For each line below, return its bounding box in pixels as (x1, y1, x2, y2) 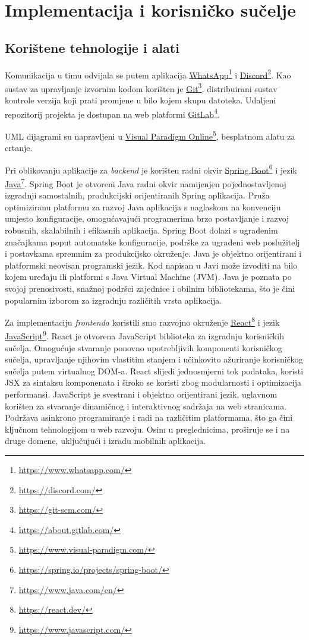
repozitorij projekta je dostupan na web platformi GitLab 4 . (5, 106, 220, 120)
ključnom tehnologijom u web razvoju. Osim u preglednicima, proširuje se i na (5, 423, 290, 435)
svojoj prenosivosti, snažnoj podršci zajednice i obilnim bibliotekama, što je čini (5, 282, 295, 295)
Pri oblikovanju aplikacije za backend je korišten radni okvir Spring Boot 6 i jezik (5, 162, 297, 176)
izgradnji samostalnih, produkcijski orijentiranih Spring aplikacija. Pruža (5, 189, 270, 201)
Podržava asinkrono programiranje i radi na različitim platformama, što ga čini (5, 411, 293, 424)
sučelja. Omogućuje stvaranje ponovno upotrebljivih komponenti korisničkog (5, 341, 282, 354)
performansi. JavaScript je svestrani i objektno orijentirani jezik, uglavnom (5, 388, 278, 401)
